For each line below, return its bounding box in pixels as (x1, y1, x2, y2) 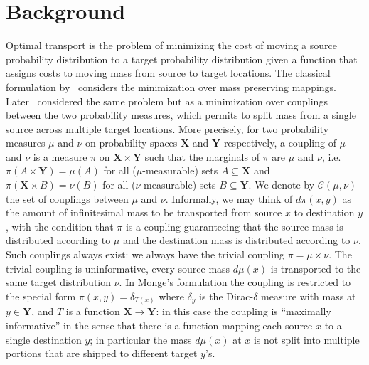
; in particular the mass (90, 332, 192, 347)
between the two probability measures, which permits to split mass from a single (6, 107, 356, 122)
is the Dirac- (199, 288, 254, 303)
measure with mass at (261, 288, 356, 303)
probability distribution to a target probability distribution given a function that (6, 51, 358, 66)
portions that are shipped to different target (6, 346, 198, 361)
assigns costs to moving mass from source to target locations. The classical (6, 65, 331, 80)
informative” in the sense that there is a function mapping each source (6, 317, 313, 332)
